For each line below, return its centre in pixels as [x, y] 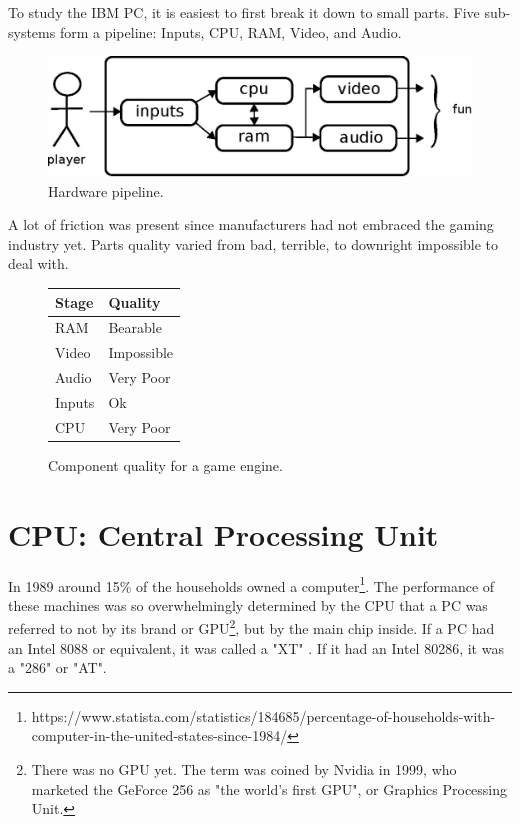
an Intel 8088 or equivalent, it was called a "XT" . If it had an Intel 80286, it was [256, 647]
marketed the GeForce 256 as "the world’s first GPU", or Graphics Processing [269, 788]
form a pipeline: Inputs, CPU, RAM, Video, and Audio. [230, 31]
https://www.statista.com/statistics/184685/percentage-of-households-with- [263, 715]
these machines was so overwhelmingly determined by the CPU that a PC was [248, 604]
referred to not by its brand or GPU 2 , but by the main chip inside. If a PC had [251, 627]
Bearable [135, 327]
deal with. [38, 263]
